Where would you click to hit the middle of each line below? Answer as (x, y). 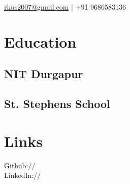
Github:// (20, 165)
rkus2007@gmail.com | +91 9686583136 (65, 7)
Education (40, 41)
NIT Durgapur (44, 74)
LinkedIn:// (23, 175)
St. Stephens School (57, 104)
